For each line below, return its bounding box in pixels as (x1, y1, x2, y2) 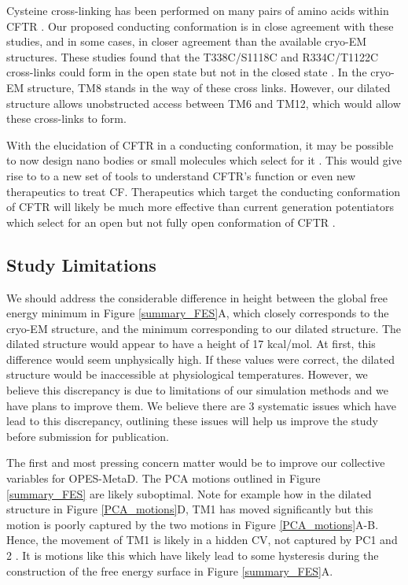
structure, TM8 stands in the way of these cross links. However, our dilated (28, 79, 391, 95)
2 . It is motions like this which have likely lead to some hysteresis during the (6, 547, 379, 564)
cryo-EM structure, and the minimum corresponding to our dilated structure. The (6, 320, 402, 336)
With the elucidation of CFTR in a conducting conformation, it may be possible (6, 136, 394, 153)
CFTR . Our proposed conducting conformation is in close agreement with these (6, 17, 394, 34)
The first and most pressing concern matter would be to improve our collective (6, 454, 385, 471)
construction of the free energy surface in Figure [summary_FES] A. (6, 562, 333, 579)
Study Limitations (6, 252, 156, 276)
